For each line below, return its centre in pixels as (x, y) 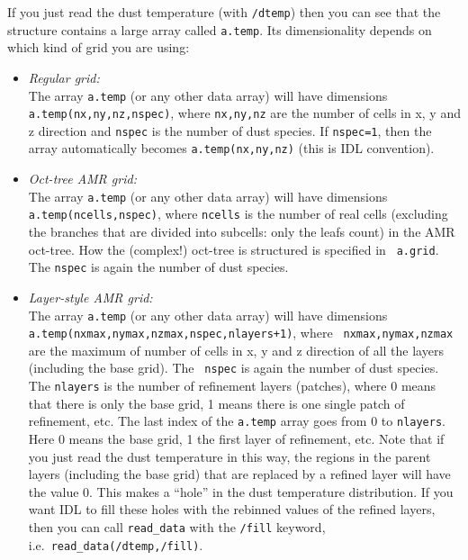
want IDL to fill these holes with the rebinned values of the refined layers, (232, 509)
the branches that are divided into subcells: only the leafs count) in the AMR (242, 232)
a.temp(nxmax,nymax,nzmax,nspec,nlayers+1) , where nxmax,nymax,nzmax (241, 333)
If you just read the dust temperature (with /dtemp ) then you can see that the (224, 12)
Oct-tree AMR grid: (82, 179)
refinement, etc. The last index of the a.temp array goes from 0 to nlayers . (237, 421)
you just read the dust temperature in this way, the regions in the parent (229, 456)
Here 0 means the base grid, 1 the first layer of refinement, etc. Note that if (236, 438)
